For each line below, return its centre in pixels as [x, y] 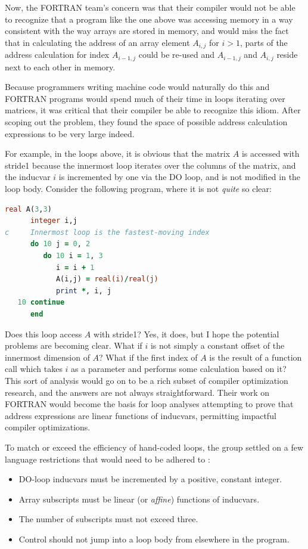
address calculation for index [57, 55]
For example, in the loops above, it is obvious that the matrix [118, 153]
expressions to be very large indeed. [70, 133]
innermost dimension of [47, 357]
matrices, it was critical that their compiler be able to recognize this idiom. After [153, 110]
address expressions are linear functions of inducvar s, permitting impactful [141, 415]
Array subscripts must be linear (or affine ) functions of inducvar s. [139, 499]
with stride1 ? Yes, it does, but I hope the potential [186, 334]
